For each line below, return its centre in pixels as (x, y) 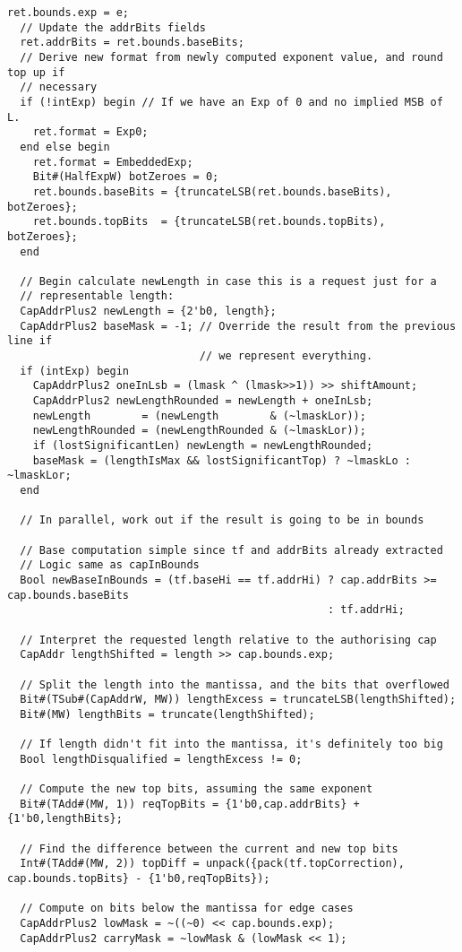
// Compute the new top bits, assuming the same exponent (197, 789)
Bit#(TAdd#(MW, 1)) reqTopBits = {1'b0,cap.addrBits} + (190, 804)
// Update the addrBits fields (113, 27)
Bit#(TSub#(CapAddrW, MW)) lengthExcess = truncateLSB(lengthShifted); (238, 700)
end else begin (65, 147)
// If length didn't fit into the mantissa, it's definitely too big (231, 744)
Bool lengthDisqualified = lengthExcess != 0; (161, 759)
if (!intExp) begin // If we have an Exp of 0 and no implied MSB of (231, 102)
